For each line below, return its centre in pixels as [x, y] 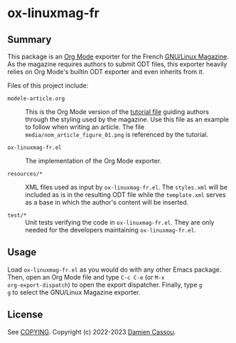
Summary [29, 40]
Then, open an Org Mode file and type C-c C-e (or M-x [86, 277]
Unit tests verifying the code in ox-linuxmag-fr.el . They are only [120, 222]
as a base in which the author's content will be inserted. [107, 202]
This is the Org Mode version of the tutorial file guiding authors [117, 112]
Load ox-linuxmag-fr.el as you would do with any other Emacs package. [114, 270]
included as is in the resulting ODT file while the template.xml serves [125, 195]
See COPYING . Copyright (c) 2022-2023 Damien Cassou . [92, 332]
